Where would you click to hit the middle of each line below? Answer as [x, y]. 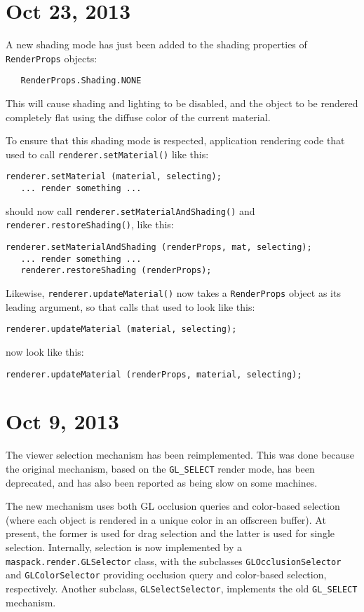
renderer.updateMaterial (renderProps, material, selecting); [154, 374]
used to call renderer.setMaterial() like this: [107, 154]
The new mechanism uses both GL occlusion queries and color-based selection [173, 506]
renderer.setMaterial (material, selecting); [114, 177]
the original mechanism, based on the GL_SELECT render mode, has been [160, 468]
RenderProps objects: [52, 58]
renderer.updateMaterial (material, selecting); [121, 329]
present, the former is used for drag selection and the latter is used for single [170, 533]
